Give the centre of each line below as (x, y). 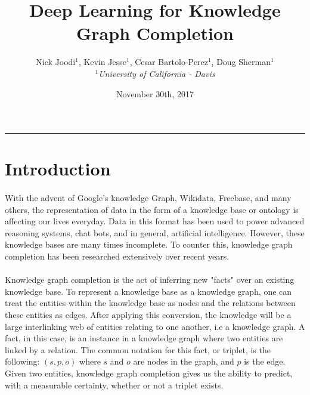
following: (22, 361)
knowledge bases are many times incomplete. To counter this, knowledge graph (149, 244)
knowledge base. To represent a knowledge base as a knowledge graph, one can (148, 291)
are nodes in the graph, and (184, 361)
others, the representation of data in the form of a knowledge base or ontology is (152, 209)
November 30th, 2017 (155, 93)
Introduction (58, 169)
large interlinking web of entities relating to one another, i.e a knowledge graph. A (155, 326)
